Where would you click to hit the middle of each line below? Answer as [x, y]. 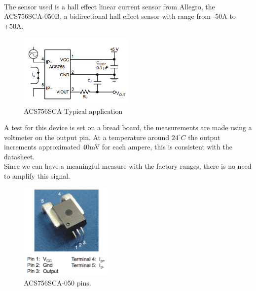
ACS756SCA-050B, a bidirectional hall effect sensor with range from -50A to [120, 16]
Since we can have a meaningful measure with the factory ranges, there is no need [128, 166]
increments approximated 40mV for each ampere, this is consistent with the [118, 147]
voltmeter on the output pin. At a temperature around [87, 137]
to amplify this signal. [37, 176]
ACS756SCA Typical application [73, 111]
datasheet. [19, 156]
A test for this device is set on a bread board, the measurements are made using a [128, 127]
